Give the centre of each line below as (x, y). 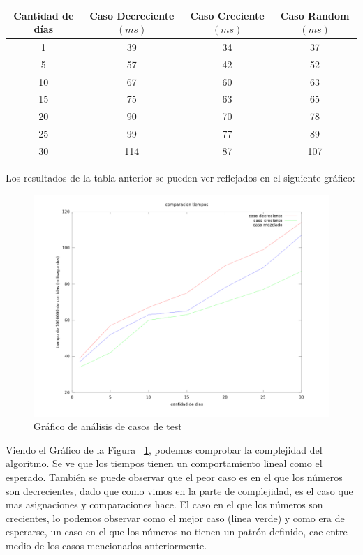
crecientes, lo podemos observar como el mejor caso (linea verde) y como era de (175, 518)
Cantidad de (44, 15)
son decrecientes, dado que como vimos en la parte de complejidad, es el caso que (179, 490)
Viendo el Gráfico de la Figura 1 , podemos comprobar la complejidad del (164, 449)
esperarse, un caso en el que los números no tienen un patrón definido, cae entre (177, 532)
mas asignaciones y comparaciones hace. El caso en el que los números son (164, 504)
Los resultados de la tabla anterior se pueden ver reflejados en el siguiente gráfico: (180, 178)
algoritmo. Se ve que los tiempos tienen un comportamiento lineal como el (164, 463)
